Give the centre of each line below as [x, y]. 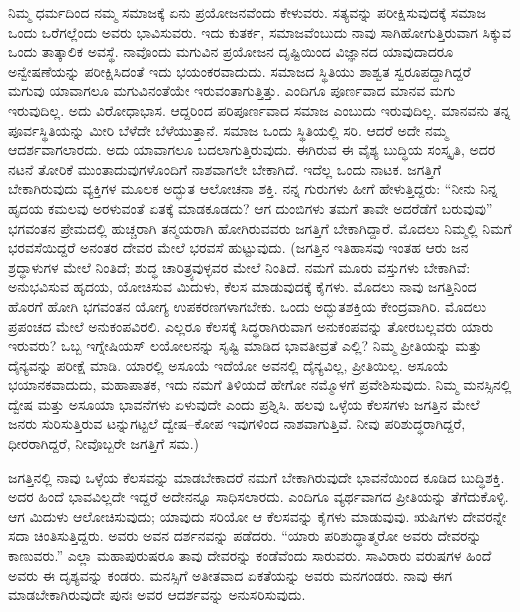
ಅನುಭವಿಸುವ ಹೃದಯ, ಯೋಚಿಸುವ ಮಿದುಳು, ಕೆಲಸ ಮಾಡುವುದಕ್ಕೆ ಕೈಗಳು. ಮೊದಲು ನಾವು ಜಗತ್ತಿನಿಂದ [242, 286]
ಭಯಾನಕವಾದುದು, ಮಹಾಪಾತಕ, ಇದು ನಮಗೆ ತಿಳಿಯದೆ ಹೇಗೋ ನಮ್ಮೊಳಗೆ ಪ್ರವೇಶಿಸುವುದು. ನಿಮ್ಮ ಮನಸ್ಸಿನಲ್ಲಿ [260, 384]
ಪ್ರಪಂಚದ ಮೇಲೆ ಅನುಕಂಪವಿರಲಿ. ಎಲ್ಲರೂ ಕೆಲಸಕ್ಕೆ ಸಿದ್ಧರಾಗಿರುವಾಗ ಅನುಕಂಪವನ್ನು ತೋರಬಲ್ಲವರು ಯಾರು [251, 325]
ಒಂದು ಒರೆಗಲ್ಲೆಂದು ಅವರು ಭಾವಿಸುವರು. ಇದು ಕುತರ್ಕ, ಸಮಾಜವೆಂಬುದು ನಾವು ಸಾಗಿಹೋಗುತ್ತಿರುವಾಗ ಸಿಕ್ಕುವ [260, 31]
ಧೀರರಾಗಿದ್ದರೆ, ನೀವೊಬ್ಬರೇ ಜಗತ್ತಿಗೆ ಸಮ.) [104, 443]
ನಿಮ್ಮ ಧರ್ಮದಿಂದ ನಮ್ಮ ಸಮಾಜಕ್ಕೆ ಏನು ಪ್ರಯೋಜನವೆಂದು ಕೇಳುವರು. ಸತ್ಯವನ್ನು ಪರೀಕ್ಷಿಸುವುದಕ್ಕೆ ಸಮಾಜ [247, 12]
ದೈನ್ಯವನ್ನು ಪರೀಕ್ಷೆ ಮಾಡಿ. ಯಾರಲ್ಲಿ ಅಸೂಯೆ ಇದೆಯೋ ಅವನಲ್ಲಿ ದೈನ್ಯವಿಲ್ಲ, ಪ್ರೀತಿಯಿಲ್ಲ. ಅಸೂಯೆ [228, 364]
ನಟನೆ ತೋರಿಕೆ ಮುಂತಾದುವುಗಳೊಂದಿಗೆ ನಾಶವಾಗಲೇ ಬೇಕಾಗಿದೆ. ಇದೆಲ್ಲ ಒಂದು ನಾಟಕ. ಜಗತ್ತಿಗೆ [225, 168]
